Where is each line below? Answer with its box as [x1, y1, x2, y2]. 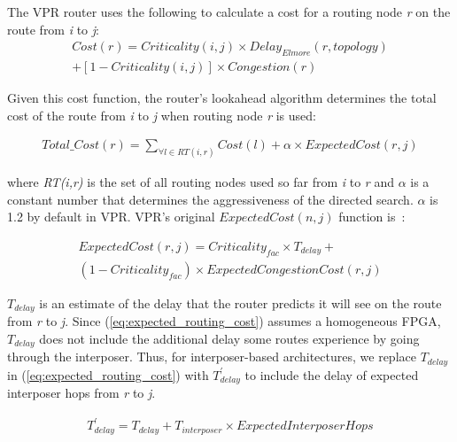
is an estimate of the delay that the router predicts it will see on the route [39, 293, 442, 312]
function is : [338, 207, 406, 226]
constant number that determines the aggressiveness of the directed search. [7, 190, 414, 208]
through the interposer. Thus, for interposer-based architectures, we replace [7, 347, 416, 366]
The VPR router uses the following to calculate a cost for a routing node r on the [7, 3, 451, 20]
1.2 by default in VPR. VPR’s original [7, 207, 215, 226]
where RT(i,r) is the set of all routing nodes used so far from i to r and [7, 173, 394, 191]
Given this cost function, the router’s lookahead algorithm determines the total [7, 89, 437, 107]
